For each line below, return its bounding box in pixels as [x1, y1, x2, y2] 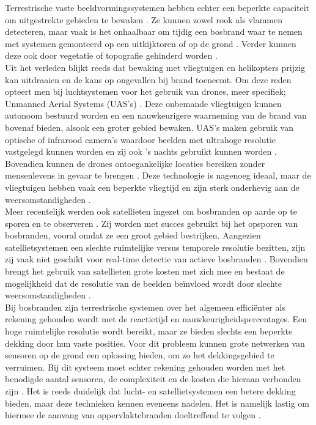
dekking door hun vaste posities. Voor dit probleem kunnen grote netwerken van [5, 336, 305, 349]
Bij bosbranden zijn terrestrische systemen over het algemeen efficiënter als [5, 300, 285, 313]
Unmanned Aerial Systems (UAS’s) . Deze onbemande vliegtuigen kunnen [5, 97, 282, 109]
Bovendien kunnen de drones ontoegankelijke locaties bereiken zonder [5, 157, 265, 169]
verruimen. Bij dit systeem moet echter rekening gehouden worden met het [5, 360, 285, 373]
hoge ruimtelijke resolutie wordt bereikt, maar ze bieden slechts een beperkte [5, 325, 293, 338]
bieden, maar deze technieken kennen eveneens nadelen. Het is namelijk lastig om [5, 396, 309, 409]
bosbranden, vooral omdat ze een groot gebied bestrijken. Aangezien [5, 229, 261, 242]
